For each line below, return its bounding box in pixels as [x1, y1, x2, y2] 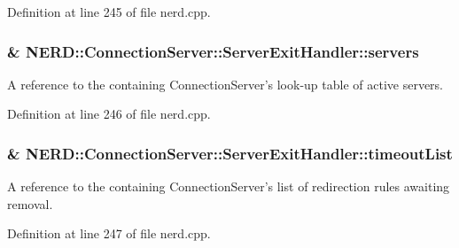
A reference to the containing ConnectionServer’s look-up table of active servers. [7, 74, 443, 93]
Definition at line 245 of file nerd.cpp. [7, 3, 211, 20]
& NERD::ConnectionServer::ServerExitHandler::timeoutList [7, 142, 453, 164]
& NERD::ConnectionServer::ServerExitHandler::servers [7, 40, 419, 62]
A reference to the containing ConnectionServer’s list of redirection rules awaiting [7, 177, 450, 196]
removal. [7, 194, 53, 213]
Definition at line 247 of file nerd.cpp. [7, 224, 211, 243]
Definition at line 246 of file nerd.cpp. [7, 105, 211, 123]
